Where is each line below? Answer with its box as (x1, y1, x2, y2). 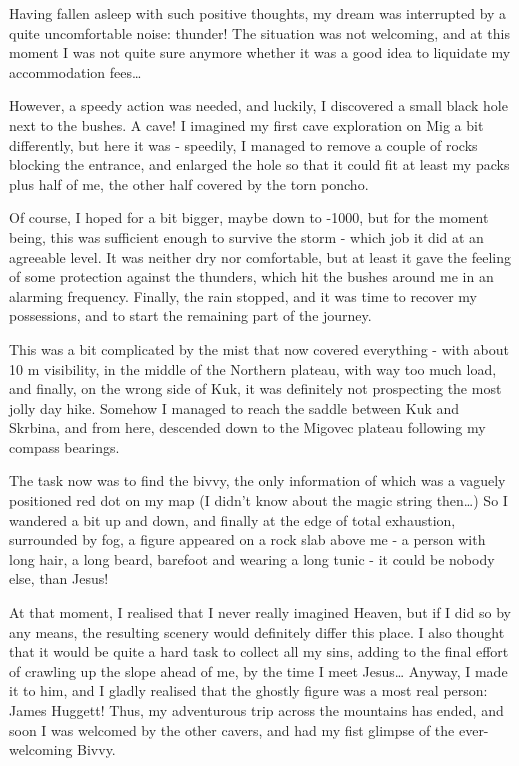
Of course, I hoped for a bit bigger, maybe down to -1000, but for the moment (9, 207, 489, 228)
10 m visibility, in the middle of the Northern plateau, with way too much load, (9, 358, 497, 379)
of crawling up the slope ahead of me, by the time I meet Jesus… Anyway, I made (9, 660, 508, 681)
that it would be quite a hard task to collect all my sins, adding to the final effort (9, 641, 509, 662)
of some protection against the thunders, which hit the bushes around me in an (9, 266, 494, 287)
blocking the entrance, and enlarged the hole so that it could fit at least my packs (9, 154, 510, 175)
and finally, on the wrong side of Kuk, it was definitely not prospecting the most (9, 378, 502, 399)
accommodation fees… (9, 61, 142, 82)
